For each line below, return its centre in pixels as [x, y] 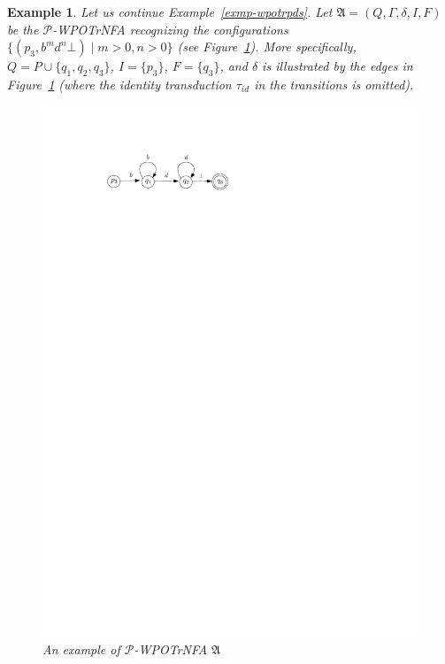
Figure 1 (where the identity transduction [119, 84]
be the [23, 29]
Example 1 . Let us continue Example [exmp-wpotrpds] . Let [170, 12]
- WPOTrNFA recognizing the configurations [170, 29]
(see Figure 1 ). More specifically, [267, 46]
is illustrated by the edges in [338, 66]
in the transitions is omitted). [334, 84]
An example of [81, 649]
